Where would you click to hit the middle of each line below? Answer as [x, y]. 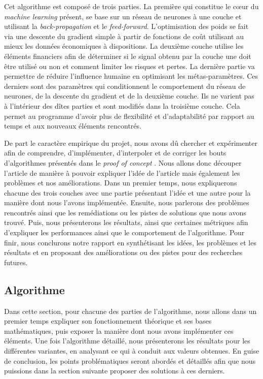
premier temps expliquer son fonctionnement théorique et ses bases [108, 321]
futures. [16, 262]
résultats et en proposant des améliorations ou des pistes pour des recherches [123, 252]
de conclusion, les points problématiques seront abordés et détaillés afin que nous [130, 360]
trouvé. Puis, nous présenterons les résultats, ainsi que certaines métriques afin [126, 222]
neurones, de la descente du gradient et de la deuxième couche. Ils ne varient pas [129, 96]
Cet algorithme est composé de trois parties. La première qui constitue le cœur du [131, 6]
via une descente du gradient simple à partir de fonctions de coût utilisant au [124, 36]
